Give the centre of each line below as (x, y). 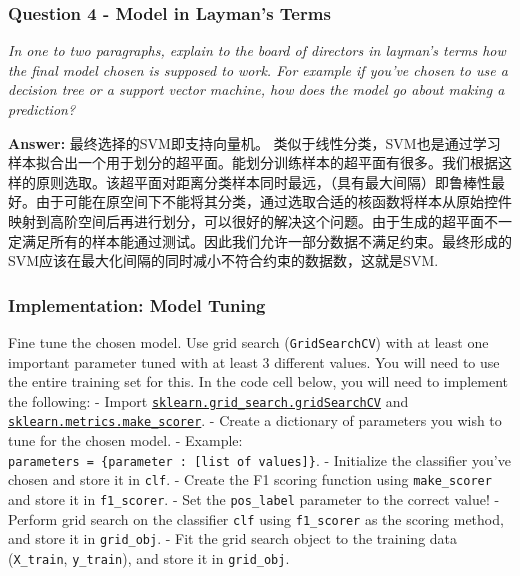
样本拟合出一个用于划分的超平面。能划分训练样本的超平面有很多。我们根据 (253, 162)
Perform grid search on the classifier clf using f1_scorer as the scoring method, (256, 518)
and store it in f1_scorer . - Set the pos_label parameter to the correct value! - (254, 499)
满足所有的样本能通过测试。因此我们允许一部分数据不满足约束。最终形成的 (266, 240)
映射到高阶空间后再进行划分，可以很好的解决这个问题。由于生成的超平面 (246, 220)
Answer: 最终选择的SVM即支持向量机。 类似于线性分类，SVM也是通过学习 (254, 142)
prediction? (42, 109)
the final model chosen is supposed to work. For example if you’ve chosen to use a (258, 69)
